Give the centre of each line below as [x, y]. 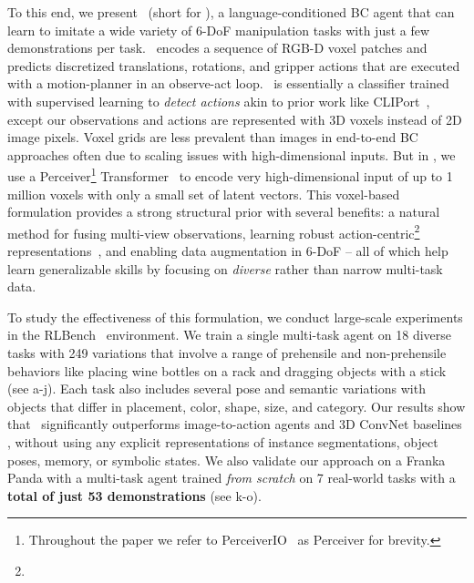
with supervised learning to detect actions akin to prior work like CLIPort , [219, 101]
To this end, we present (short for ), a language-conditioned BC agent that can [231, 12]
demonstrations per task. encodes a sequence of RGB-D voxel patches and [217, 48]
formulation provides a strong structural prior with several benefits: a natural [224, 212]
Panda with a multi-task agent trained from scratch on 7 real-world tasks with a [232, 478]
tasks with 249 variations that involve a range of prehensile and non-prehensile [227, 353]
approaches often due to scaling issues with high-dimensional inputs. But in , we [232, 154]
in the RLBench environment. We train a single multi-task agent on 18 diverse [230, 335]
